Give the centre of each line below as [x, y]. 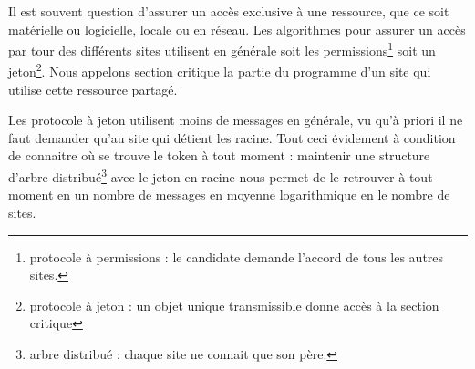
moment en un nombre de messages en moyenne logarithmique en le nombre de [229, 195]
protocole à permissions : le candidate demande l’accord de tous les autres [237, 256]
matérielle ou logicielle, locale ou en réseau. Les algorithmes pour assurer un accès [237, 29]
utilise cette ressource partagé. [93, 89]
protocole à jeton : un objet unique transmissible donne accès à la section [234, 305]
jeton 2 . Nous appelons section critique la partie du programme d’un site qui [220, 70]
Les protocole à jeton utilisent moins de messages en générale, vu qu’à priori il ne [236, 120]
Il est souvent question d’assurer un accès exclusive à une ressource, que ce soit [229, 11]
